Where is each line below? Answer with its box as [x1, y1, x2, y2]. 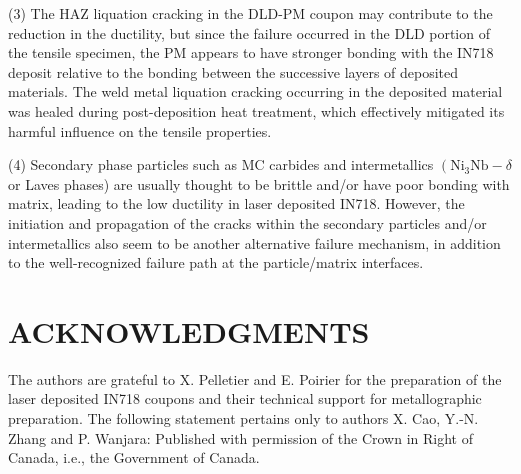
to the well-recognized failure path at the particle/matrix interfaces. [8, 252, 424, 273]
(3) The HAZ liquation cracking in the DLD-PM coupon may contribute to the [8, 3, 493, 23]
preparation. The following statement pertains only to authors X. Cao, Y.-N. [8, 408, 479, 429]
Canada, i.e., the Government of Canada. [8, 447, 260, 468]
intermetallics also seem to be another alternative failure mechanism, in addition [8, 232, 501, 253]
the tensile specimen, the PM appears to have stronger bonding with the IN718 [8, 42, 494, 63]
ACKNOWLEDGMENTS [8, 310, 370, 351]
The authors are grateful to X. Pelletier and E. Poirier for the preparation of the [8, 368, 502, 389]
